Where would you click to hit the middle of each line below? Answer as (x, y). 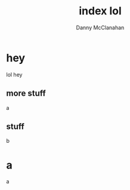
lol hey (14, 74)
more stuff (26, 94)
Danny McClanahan (100, 27)
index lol (100, 11)
